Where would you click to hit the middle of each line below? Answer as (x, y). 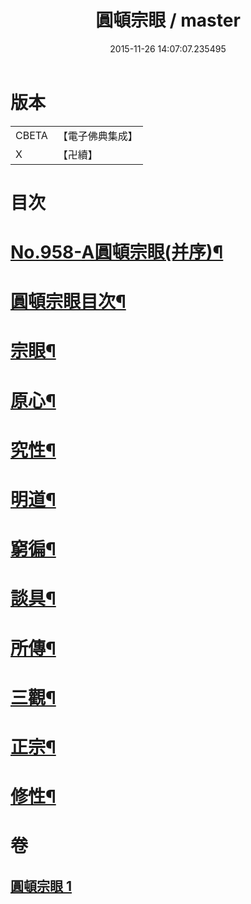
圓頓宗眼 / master (168, 20)
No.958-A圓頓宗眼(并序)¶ (117, 252)
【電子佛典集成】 (97, 136)
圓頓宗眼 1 (41, 886)
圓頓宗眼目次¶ (68, 302)
